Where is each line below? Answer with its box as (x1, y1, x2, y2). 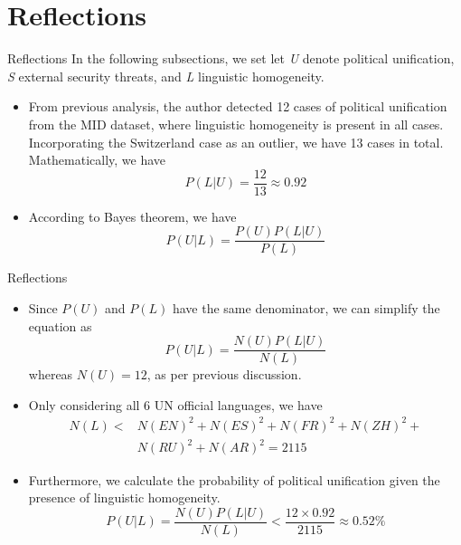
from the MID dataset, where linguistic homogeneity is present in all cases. (28, 114, 444, 133)
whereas (28, 365, 73, 384)
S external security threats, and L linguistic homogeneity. (7, 66, 325, 85)
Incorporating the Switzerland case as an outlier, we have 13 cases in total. (28, 132, 444, 151)
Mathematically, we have (28, 150, 166, 169)
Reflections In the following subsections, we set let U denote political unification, (7, 49, 455, 68)
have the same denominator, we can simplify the (172, 299, 440, 317)
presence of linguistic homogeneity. (28, 488, 221, 507)
